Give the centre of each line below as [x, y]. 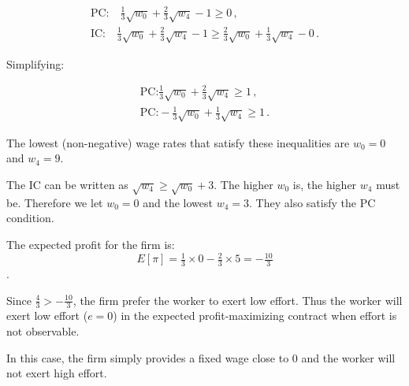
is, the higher [325, 185]
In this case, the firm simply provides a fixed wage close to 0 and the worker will [201, 357]
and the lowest [178, 202]
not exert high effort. [57, 373]
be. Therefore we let [55, 202]
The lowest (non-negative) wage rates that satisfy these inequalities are [178, 142]
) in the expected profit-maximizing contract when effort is [255, 315]
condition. [30, 218]
